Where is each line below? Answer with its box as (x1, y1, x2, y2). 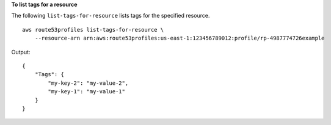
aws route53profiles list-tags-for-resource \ (22, 26, 164, 33)
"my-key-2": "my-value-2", (48, 79, 129, 87)
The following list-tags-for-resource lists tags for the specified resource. (11, 12, 210, 20)
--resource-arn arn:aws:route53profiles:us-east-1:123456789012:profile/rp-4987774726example (34, 35, 325, 42)
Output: (11, 48, 31, 55)
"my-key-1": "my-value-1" (48, 88, 125, 95)
